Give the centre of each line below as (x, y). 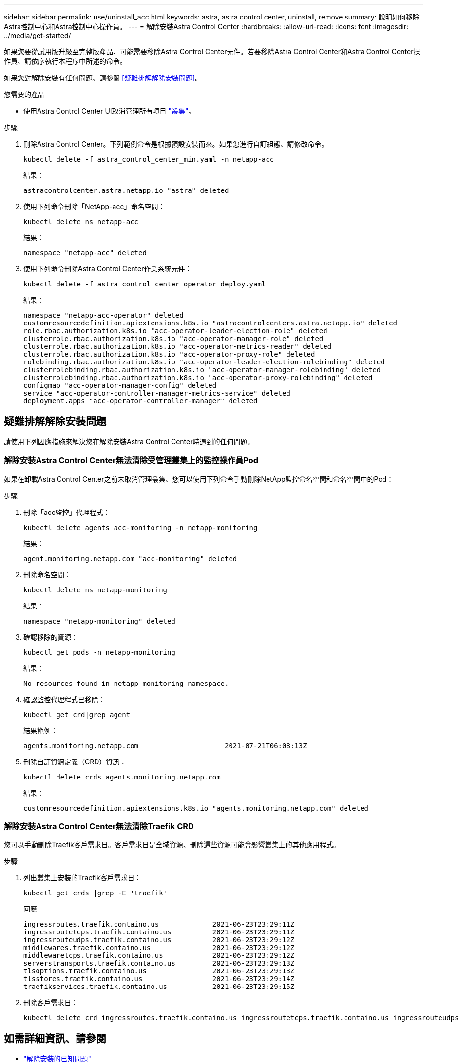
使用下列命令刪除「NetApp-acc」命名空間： (94, 206)
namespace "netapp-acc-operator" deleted (104, 315)
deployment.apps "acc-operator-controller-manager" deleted (141, 401)
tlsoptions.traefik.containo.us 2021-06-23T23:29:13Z (159, 971)
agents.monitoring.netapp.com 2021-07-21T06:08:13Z (165, 746)
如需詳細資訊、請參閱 (55, 1038)
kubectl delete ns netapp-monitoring (96, 590)
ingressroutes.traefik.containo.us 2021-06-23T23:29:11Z (159, 924)
